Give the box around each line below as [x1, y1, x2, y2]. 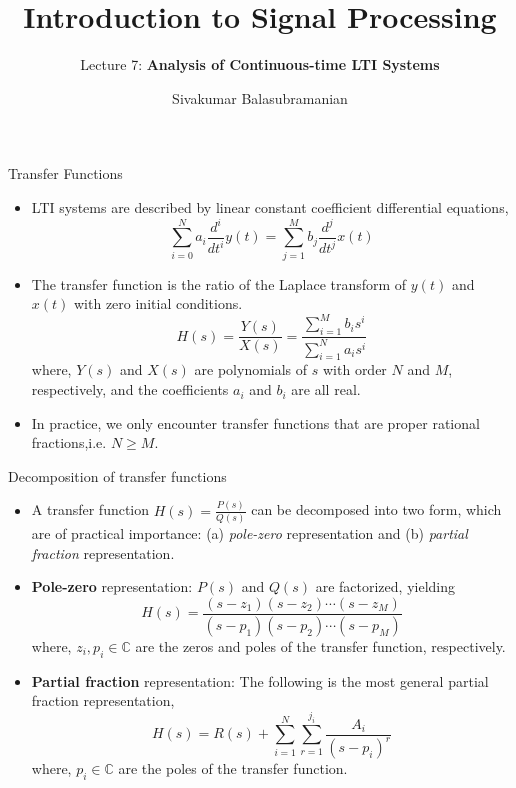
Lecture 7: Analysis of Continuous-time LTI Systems [80, 54, 440, 75]
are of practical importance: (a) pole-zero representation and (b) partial [31, 523, 468, 544]
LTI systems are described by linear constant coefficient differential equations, [31, 196, 509, 217]
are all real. [291, 379, 361, 400]
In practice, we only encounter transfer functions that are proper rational [31, 412, 480, 433]
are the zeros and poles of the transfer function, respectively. [135, 635, 506, 656]
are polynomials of [194, 359, 308, 380]
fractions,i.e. [31, 432, 107, 453]
